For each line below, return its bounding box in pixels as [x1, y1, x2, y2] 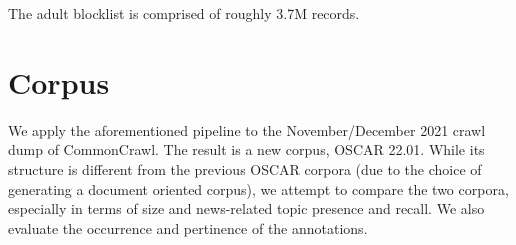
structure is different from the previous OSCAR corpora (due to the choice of [8, 158, 482, 179]
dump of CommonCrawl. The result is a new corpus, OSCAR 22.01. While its [8, 139, 485, 160]
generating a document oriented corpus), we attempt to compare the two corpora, [8, 178, 509, 199]
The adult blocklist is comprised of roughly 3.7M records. [8, 3, 360, 23]
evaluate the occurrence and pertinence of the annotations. [8, 217, 368, 238]
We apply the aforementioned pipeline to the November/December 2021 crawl [8, 119, 486, 140]
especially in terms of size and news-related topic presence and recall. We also [8, 198, 485, 219]
